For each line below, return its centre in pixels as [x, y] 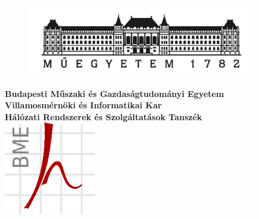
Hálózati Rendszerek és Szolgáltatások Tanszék [104, 116]
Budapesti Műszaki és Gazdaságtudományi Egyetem [115, 93]
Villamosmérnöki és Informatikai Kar [83, 105]
